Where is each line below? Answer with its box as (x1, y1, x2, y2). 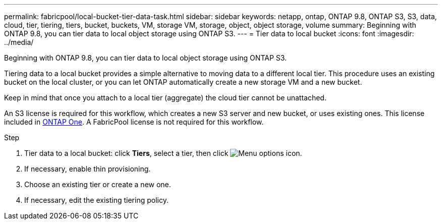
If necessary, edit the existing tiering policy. (24, 196, 169, 204)
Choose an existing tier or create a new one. (24, 180, 171, 189)
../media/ (4, 38, 34, 46)
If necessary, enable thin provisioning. (24, 164, 151, 173)
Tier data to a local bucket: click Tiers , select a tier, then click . (24, 149, 302, 157)
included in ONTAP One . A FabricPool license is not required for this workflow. (4, 118, 264, 126)
